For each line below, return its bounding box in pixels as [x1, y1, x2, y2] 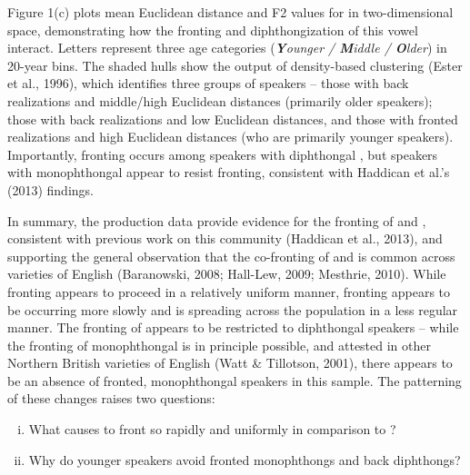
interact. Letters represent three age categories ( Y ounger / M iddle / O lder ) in [7, 38, 447, 57]
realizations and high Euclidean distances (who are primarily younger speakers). [7, 127, 454, 146]
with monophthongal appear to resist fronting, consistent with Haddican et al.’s [7, 163, 450, 182]
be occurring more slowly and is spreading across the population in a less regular [7, 300, 458, 319]
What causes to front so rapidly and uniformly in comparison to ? [28, 420, 396, 439]
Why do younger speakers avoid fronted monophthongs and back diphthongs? [28, 450, 461, 469]
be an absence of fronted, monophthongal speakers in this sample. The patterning [7, 371, 462, 390]
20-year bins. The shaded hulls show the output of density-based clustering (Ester [7, 55, 463, 74]
